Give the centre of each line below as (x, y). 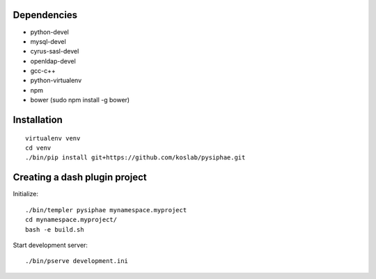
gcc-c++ (43, 71)
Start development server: (50, 245)
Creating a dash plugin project (80, 177)
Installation (38, 120)
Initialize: (25, 194)
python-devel (49, 32)
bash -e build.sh (55, 229)
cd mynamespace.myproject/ (71, 220)
